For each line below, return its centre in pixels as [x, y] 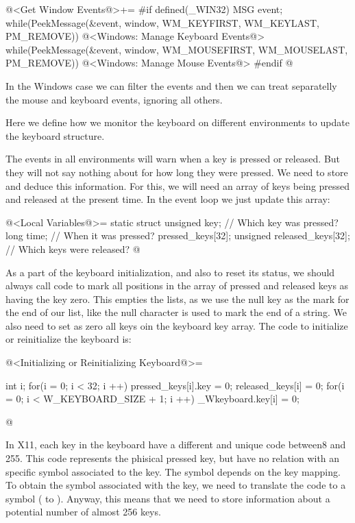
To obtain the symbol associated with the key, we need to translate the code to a [176, 485]
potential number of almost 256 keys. [83, 512]
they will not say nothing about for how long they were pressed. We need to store [177, 172]
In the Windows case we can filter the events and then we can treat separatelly [171, 85]
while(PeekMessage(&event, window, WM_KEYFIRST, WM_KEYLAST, [162, 22]
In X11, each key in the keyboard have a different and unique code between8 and [176, 445]
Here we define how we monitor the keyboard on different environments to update [177, 122]
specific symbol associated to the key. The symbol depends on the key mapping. [173, 471]
